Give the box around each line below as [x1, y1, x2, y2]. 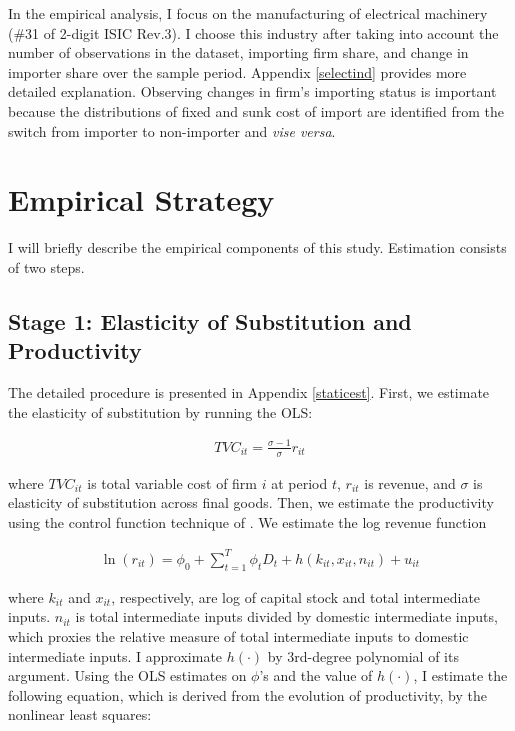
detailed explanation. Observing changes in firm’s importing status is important [8, 81, 497, 102]
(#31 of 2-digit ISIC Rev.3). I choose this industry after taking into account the [8, 22, 499, 43]
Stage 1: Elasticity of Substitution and [8, 305, 412, 336]
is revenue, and [364, 472, 456, 493]
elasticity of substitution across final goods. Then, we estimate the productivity [8, 492, 494, 513]
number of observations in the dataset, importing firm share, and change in [8, 42, 469, 63]
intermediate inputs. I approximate [8, 645, 223, 666]
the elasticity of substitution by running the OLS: [8, 401, 313, 422]
